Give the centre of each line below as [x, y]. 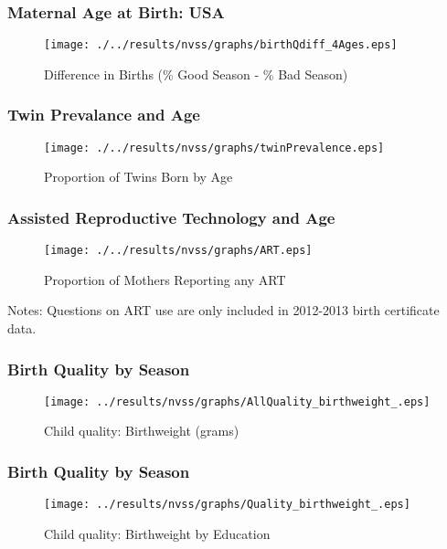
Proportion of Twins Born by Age [138, 177]
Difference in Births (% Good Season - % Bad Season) [196, 74]
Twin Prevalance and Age [104, 115]
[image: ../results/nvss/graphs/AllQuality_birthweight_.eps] [237, 401]
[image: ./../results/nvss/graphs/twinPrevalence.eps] [214, 148]
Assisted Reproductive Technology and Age [171, 217]
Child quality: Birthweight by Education [157, 533]
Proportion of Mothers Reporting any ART [165, 279]
